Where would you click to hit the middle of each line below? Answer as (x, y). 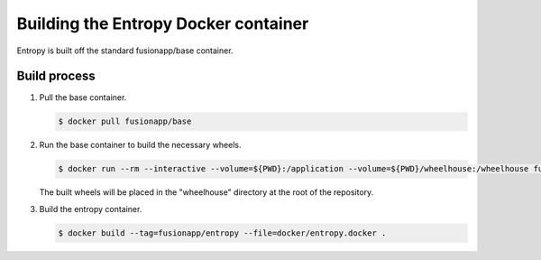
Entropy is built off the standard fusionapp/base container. (125, 51)
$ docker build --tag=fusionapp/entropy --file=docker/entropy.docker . (222, 233)
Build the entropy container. (91, 209)
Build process (56, 76)
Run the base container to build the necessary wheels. (140, 145)
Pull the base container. (83, 97)
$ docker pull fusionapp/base (125, 121)
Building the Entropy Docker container (163, 23)
